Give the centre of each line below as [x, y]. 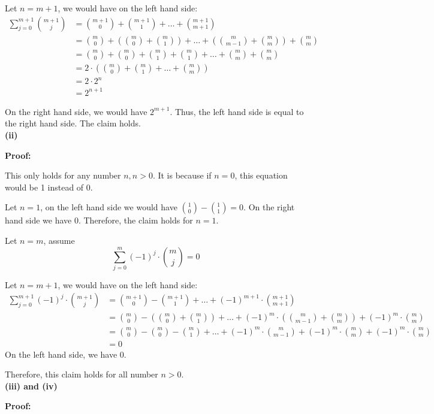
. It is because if [182, 175]
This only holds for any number [63, 175]
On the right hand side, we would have [76, 111]
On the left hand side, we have [61, 354]
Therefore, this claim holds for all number [82, 374]
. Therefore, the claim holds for [135, 220]
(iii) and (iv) [31, 386]
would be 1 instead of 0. [49, 187]
